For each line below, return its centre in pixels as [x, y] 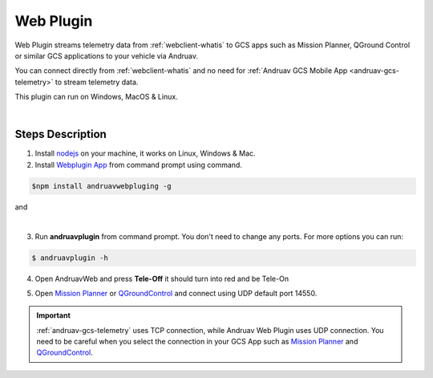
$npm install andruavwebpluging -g [101, 186]
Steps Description [61, 134]
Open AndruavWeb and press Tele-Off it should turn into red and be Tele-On [162, 278]
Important [54, 315]
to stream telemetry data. [97, 82]
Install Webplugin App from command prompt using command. [138, 165]
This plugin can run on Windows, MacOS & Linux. [96, 97]
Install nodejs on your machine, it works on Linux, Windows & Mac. [145, 153]
